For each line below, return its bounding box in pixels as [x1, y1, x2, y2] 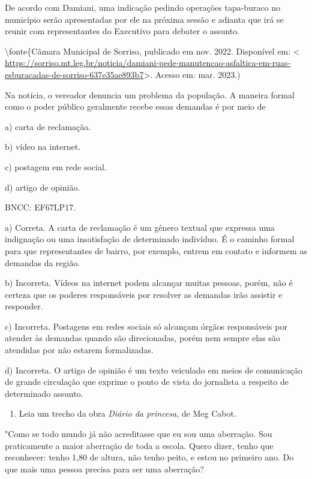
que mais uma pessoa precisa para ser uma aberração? [5, 462, 204, 475]
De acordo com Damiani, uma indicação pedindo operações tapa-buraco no [5, 1, 281, 13]
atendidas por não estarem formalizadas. [5, 344, 154, 356]
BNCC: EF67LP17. [5, 201, 76, 213]
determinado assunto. [5, 387, 83, 399]
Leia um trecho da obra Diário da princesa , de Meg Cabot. [19, 407, 236, 420]
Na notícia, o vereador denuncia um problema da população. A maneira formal [5, 88, 295, 101]
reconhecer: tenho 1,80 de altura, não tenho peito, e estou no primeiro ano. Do [5, 451, 294, 463]
